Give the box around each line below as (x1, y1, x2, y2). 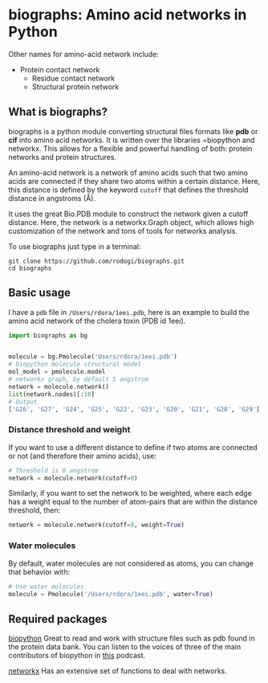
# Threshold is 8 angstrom (8, 466, 99, 475)
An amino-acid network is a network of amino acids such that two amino (8, 167, 249, 178)
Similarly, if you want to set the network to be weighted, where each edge (8, 489, 253, 498)
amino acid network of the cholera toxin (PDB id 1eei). (8, 316, 186, 325)
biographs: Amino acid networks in (8, 6, 247, 24)
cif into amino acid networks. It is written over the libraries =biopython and (8, 135, 255, 145)
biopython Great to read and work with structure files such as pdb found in (8, 633, 255, 644)
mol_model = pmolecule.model (8, 368, 106, 376)
